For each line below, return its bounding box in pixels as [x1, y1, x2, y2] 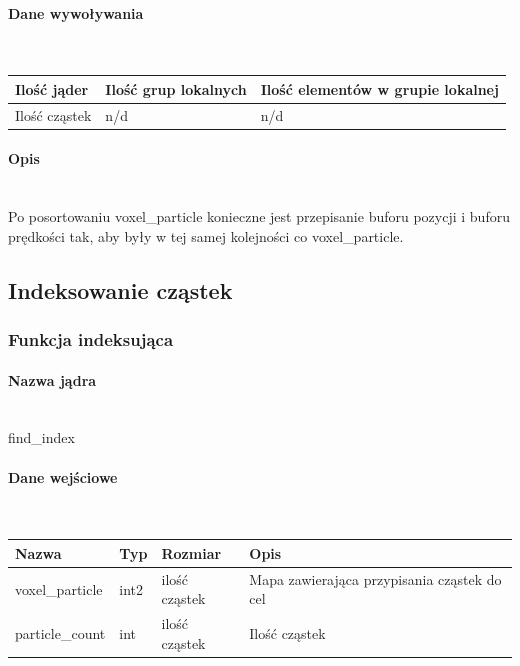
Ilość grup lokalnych [105, 78, 247, 99]
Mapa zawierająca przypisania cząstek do [249, 568, 502, 589]
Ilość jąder [15, 78, 89, 99]
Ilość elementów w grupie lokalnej [260, 78, 499, 99]
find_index [8, 427, 75, 448]
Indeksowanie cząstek [8, 274, 233, 305]
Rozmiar [161, 542, 222, 563]
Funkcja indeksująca [8, 327, 174, 352]
